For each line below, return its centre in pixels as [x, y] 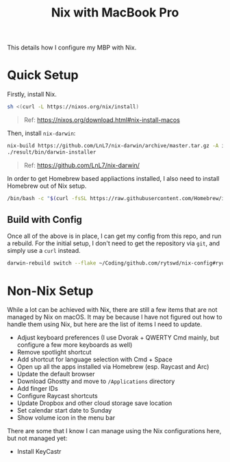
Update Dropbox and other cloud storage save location [94, 403]
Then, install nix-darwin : [41, 133]
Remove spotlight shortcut [54, 352]
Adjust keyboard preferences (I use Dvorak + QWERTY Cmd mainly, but [118, 338]
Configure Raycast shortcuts [57, 396]
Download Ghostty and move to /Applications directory [96, 381]
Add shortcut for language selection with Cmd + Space [94, 360]
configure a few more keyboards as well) [75, 345]
